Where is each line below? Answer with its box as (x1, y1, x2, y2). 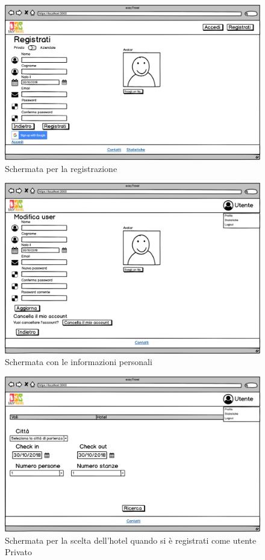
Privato (5, 546, 32, 558)
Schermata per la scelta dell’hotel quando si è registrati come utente (5, 533, 257, 546)
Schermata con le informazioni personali (5, 355, 152, 368)
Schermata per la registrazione (5, 162, 117, 174)
